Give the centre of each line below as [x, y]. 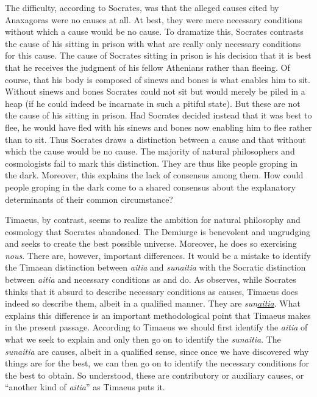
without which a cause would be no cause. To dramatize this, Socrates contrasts [154, 31]
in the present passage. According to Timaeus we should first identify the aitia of [156, 327]
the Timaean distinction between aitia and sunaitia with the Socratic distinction [155, 267]
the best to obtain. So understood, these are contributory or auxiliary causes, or [155, 375]
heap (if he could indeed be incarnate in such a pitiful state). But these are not [153, 103]
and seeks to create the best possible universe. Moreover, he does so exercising [151, 243]
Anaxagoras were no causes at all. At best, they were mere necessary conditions [154, 19]
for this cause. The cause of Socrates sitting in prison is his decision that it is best [158, 55]
